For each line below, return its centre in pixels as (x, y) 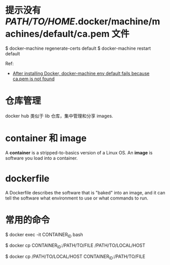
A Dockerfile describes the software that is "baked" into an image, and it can (86, 192)
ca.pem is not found (33, 79)
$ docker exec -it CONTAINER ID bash (44, 235)
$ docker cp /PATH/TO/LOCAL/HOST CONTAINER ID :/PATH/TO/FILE (75, 257)
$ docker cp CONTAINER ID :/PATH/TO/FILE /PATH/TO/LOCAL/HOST (75, 246)
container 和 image (46, 138)
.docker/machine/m (117, 22)
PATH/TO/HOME (40, 22)
